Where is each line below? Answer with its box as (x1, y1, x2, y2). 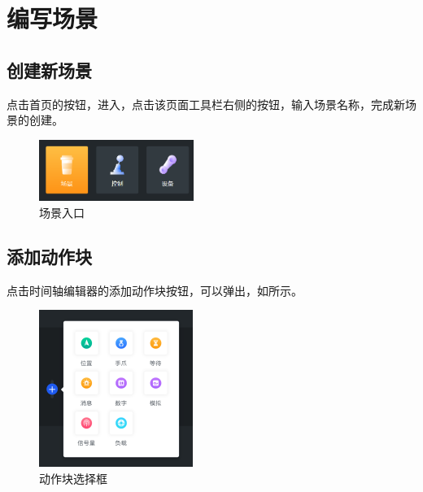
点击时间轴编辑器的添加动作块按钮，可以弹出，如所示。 (7, 281, 303, 298)
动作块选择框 (39, 469, 107, 486)
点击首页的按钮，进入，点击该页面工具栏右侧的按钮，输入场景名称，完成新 (7, 95, 405, 112)
